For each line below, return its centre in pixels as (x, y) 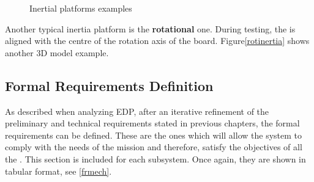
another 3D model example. (57, 52)
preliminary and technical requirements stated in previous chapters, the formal (152, 123)
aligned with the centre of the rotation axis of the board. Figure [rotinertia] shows (157, 41)
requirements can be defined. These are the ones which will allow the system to (153, 135)
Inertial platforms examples (81, 8)
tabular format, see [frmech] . (58, 171)
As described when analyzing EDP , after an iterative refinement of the (137, 111)
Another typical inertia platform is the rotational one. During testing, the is (150, 28)
